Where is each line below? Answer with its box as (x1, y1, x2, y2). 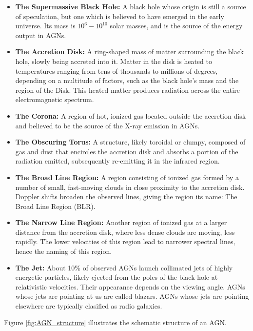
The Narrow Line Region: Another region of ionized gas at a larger (15, 217, 227, 228)
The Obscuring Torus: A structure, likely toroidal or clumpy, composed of (15, 137, 246, 147)
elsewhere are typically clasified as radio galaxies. (15, 301, 162, 311)
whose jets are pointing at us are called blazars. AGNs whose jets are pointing (15, 291, 249, 301)
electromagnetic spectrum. (15, 94, 94, 104)
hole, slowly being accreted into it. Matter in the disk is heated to (15, 56, 212, 66)
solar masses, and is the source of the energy (110, 21, 243, 31)
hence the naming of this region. (15, 246, 112, 256)
